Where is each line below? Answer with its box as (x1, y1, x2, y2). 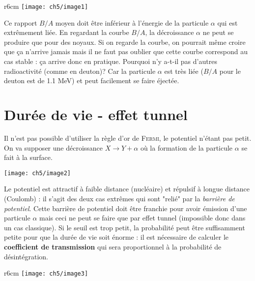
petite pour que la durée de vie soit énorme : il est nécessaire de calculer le (4, 232, 228, 242)
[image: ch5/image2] (4, 169, 71, 177)
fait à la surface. (4, 152, 53, 162)
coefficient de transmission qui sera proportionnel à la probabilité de (4, 241, 222, 251)
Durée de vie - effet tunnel (4, 104, 188, 124)
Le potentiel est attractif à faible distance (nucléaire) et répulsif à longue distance (4, 184, 250, 194)
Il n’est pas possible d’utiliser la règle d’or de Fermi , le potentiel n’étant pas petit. (4, 132, 252, 143)
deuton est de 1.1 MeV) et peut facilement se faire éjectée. (4, 75, 179, 86)
